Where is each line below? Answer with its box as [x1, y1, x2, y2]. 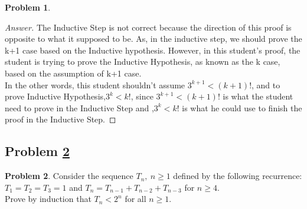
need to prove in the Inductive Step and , [5, 101, 154, 114]
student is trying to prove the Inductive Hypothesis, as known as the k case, [5, 55, 280, 68]
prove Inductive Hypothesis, [5, 90, 106, 102]
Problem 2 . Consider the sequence [5, 170, 133, 182]
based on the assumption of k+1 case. [5, 67, 142, 79]
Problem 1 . [5, 1, 51, 13]
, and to [252, 78, 280, 91]
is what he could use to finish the [182, 101, 302, 114]
